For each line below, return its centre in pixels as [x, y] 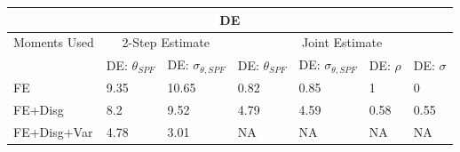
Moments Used [54, 42]
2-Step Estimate [166, 42]
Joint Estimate [342, 42]
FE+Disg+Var [53, 131]
